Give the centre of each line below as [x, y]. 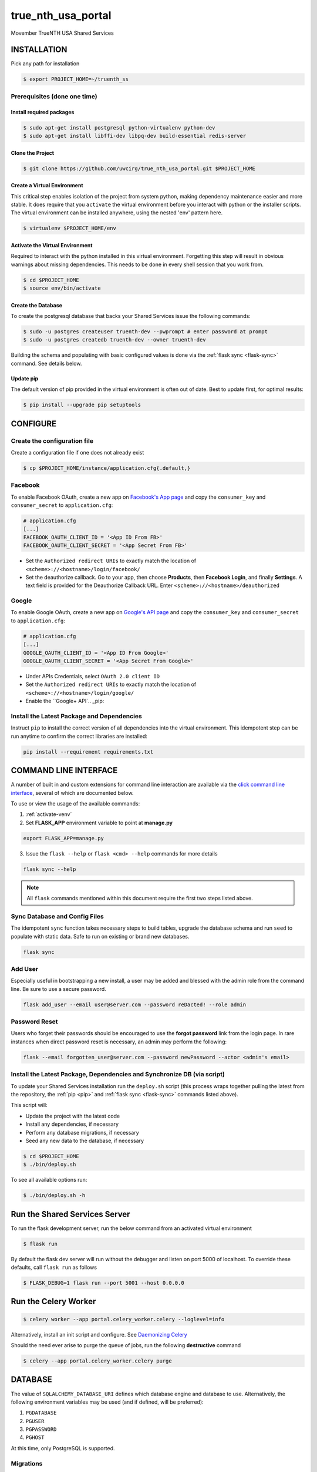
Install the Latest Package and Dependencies [76, 716]
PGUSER [35, 1421]
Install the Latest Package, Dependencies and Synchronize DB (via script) [118, 1075]
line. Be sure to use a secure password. [59, 989]
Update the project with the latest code [73, 1116]
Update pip [25, 378]
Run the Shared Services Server [70, 1214]
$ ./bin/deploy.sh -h [54, 1196]
